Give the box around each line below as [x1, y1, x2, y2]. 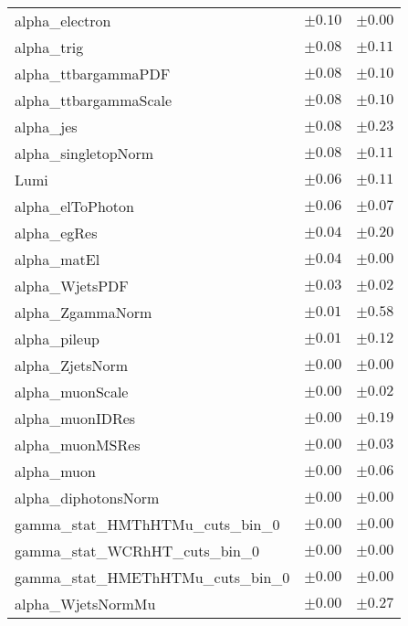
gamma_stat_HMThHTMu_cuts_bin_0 [15, 514, 280, 535]
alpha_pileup [15, 328, 99, 349]
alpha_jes [15, 116, 78, 137]
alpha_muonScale [15, 381, 129, 402]
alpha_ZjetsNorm [15, 355, 129, 376]
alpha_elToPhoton [15, 196, 134, 217]
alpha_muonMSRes [15, 434, 141, 455]
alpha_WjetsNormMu [15, 593, 156, 614]
